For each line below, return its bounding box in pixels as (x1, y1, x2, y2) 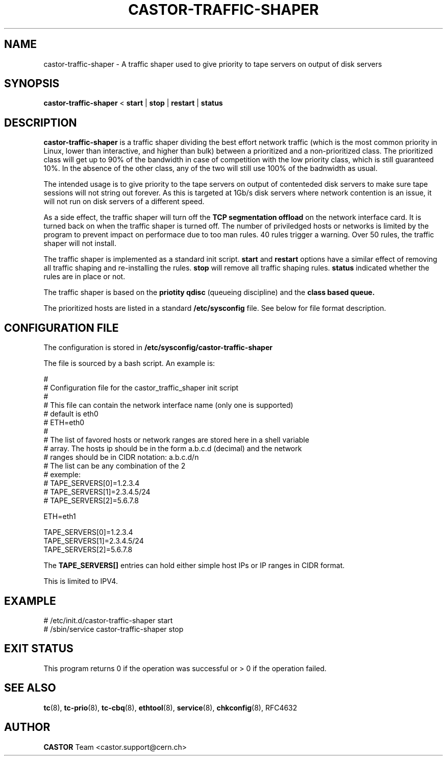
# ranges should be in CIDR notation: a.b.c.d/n (43, 453, 199, 462)
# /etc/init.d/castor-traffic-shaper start (43, 616, 173, 625)
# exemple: (43, 470, 81, 479)
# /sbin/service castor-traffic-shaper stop (43, 624, 184, 633)
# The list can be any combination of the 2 (43, 461, 186, 471)
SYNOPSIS (4, 77, 60, 90)
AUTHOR (4, 721, 51, 734)
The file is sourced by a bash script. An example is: (43, 359, 215, 368)
